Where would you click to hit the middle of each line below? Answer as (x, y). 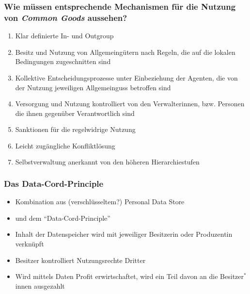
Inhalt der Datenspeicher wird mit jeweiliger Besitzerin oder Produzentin (124, 234)
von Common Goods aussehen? (66, 17)
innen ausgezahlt (40, 286)
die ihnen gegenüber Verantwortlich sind (75, 113)
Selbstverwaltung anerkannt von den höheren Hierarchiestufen (107, 162)
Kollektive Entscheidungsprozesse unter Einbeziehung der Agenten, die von (126, 77)
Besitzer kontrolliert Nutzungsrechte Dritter (80, 260)
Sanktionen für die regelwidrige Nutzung (75, 129)
